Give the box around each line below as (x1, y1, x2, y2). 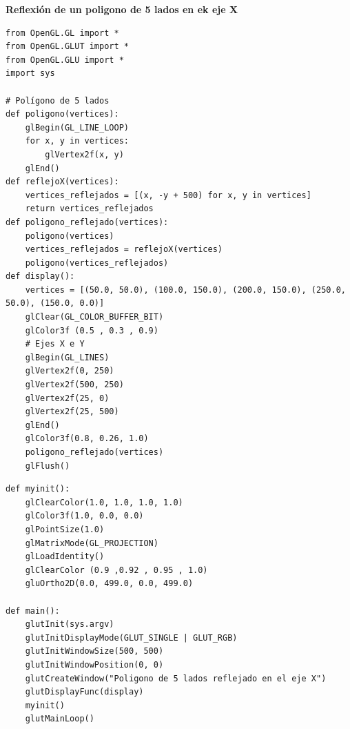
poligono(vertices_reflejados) (25, 257, 169, 268)
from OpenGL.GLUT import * (6, 41, 129, 52)
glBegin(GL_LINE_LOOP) (25, 122, 129, 133)
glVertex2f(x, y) (45, 149, 124, 159)
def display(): (6, 271, 75, 282)
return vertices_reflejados (25, 204, 154, 214)
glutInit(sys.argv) (25, 619, 114, 630)
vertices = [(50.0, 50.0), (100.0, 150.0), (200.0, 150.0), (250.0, (25, 284, 346, 295)
